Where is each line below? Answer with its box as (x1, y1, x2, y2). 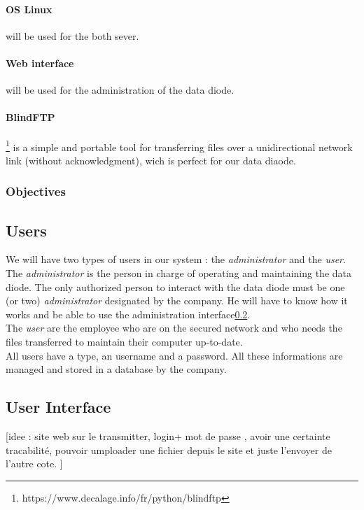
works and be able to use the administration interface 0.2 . (6, 306, 251, 321)
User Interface (6, 396, 111, 418)
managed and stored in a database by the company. (6, 362, 227, 376)
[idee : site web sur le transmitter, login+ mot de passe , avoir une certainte (6, 429, 330, 444)
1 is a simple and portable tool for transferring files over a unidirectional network (6, 137, 353, 154)
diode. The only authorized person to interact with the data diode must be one (6, 279, 345, 294)
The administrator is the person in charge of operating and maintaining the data (6, 266, 352, 281)
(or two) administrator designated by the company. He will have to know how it (6, 293, 348, 308)
